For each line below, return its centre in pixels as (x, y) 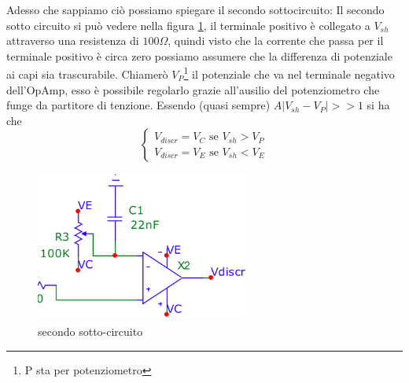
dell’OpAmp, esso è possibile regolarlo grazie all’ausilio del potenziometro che (193, 89)
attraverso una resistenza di (73, 41)
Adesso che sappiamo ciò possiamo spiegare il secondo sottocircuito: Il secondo (195, 9)
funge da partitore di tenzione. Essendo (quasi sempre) (138, 105)
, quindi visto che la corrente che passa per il (276, 41)
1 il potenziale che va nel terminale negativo (289, 73)
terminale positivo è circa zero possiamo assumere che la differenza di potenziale (199, 55)
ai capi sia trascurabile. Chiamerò (87, 74)
